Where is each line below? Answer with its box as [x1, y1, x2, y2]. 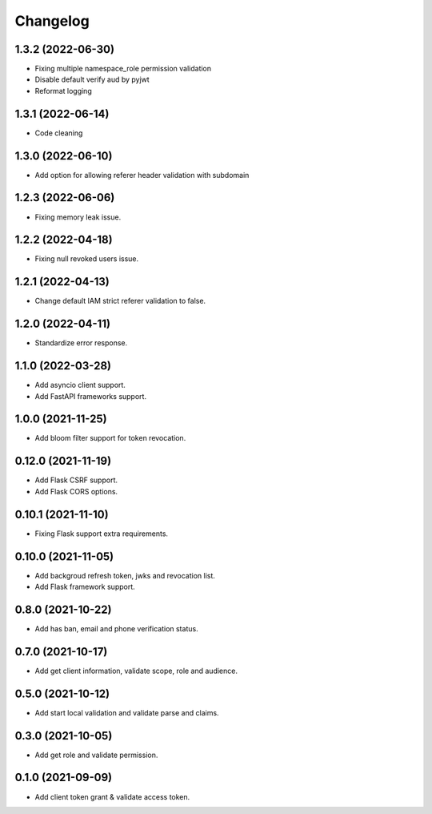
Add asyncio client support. [34, 381, 126, 390]
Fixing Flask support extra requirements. [34, 529, 168, 538]
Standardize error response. [34, 338, 128, 348]
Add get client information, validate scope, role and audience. [34, 666, 238, 675]
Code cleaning [34, 128, 83, 138]
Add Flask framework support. [34, 582, 135, 591]
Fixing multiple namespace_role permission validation [34, 64, 212, 74]
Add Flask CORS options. [34, 486, 118, 496]
